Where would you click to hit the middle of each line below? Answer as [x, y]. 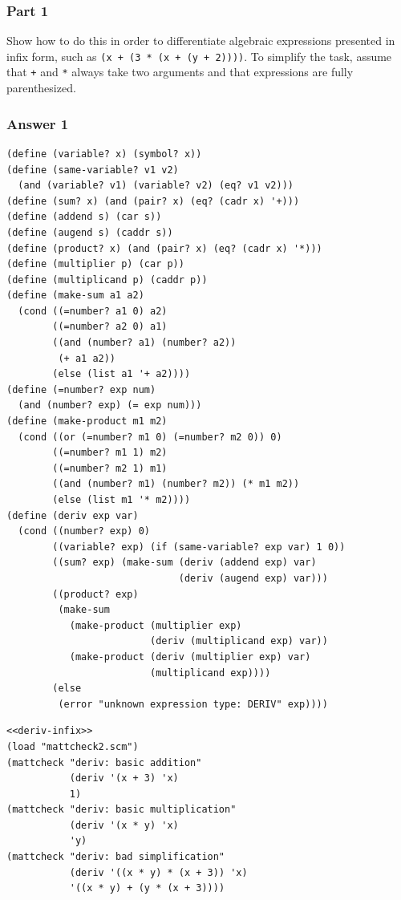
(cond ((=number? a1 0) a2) [93, 311]
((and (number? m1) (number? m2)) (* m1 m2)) [176, 484]
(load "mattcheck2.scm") [73, 746]
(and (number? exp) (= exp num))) [110, 405]
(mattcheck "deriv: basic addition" [104, 762]
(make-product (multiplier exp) [156, 625]
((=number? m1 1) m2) [110, 453]
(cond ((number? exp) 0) [84, 531]
